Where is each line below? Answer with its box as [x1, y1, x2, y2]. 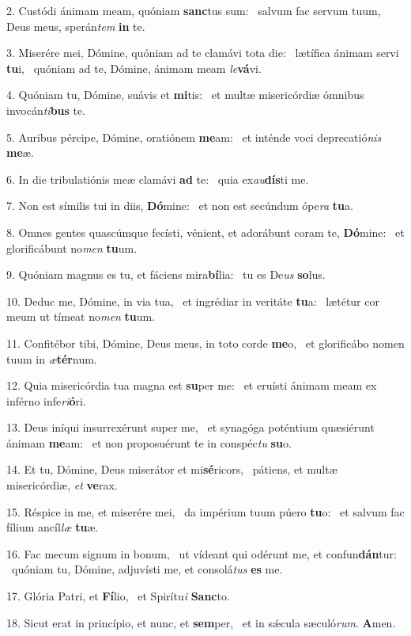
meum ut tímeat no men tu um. [6, 308, 155, 325]
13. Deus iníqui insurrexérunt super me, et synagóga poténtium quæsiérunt [6, 419, 375, 436]
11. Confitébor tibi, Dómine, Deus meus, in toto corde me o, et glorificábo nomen [6, 334, 405, 351]
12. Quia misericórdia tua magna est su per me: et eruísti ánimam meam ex [6, 377, 377, 394]
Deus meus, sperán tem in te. [6, 17, 145, 34]
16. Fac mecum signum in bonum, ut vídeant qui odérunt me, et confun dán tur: [6, 545, 397, 562]
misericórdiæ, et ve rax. [6, 477, 118, 493]
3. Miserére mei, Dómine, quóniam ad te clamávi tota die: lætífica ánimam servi [6, 44, 399, 61]
